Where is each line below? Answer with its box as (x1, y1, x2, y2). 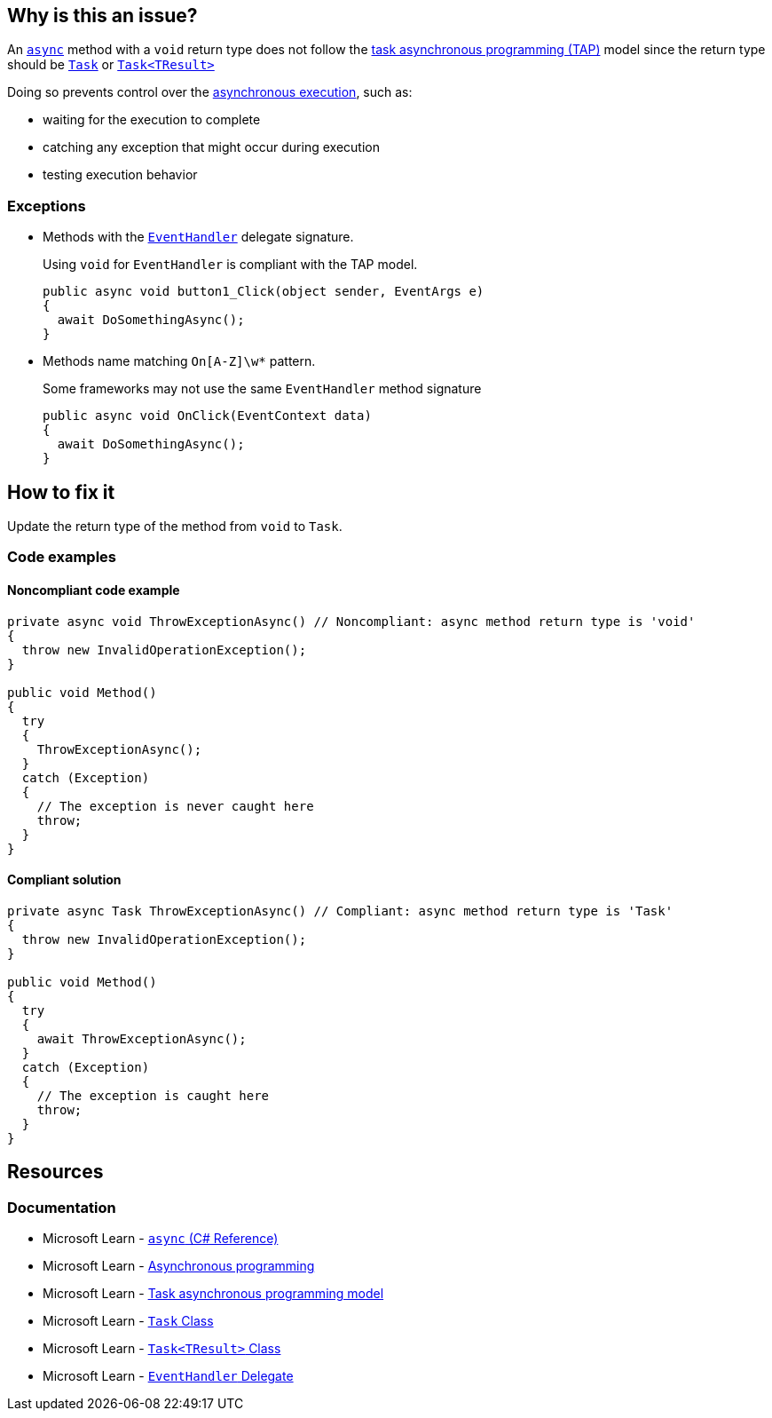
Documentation (7, 1198, 116, 1216)
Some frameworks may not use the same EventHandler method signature (43, 381, 482, 397)
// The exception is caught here (36, 1088, 270, 1103)
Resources (7, 1161, 104, 1184)
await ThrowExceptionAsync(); (36, 1031, 247, 1046)
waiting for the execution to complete (43, 112, 261, 128)
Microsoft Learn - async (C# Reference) (43, 1231, 279, 1247)
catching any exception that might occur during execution (43, 139, 380, 155)
